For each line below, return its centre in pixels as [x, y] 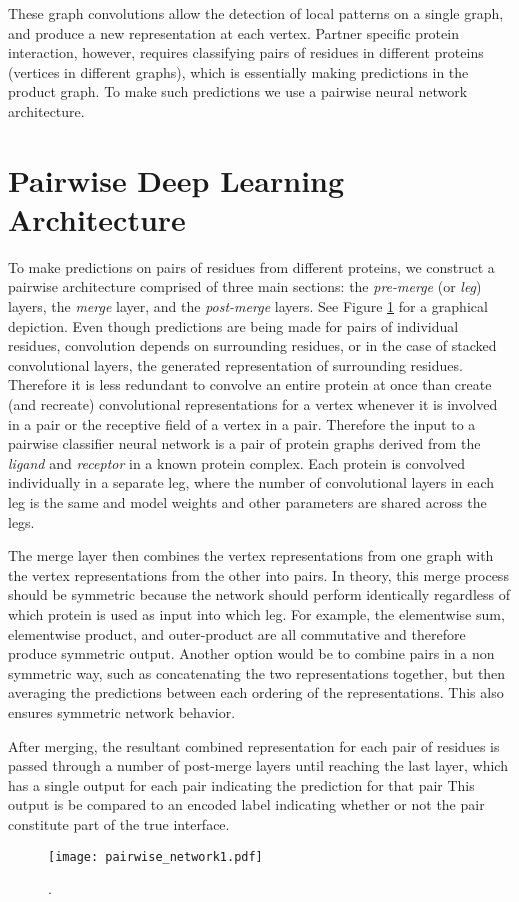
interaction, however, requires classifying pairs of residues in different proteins [246, 52]
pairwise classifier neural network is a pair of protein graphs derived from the [244, 443]
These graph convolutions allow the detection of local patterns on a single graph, [256, 13]
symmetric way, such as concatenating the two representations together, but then [257, 672]
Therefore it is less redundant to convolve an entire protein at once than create [250, 384]
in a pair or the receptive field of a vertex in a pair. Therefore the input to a [242, 423]
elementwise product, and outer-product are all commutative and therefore [237, 633]
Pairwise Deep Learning [176, 179]
